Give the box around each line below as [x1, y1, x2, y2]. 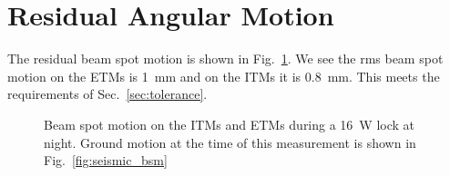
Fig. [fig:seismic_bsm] [44, 151, 168, 170]
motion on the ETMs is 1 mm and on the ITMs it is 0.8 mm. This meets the [7, 66, 440, 85]
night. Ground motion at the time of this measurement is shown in [44, 132, 416, 152]
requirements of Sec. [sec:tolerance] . [7, 84, 208, 103]
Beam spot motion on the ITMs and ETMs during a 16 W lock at [44, 114, 415, 133]
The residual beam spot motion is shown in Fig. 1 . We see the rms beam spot [7, 49, 444, 68]
